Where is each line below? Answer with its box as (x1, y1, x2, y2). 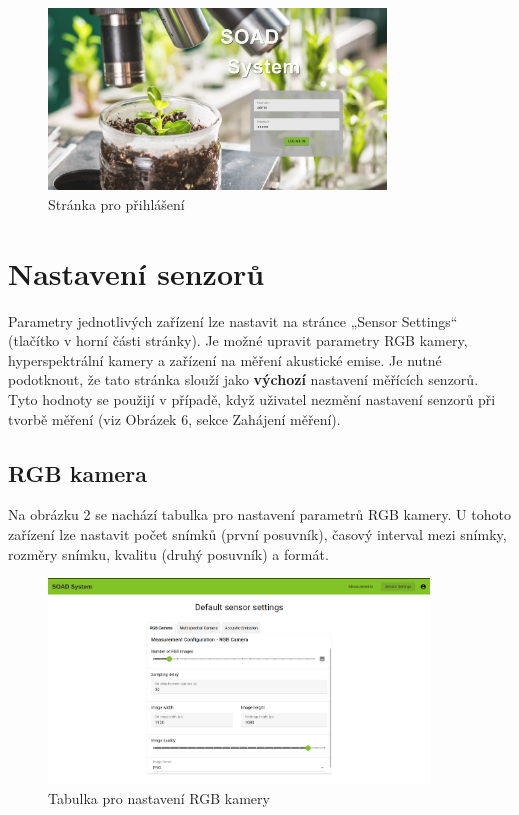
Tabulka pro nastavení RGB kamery (48, 787, 270, 808)
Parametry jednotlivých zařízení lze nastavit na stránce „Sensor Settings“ (8, 310, 458, 331)
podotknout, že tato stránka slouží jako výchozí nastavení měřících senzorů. (8, 369, 479, 390)
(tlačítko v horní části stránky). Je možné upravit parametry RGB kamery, (8, 330, 468, 351)
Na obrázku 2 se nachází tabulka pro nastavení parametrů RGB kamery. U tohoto (8, 504, 511, 525)
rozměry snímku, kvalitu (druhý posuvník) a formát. (8, 543, 329, 564)
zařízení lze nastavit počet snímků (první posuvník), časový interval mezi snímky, (8, 524, 507, 545)
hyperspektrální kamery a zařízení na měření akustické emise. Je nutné (8, 349, 442, 370)
